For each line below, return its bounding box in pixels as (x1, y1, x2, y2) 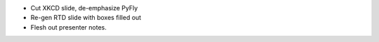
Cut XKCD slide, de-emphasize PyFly (30, 4, 138, 12)
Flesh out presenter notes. (30, 23, 107, 31)
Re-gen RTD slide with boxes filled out (30, 14, 142, 22)
